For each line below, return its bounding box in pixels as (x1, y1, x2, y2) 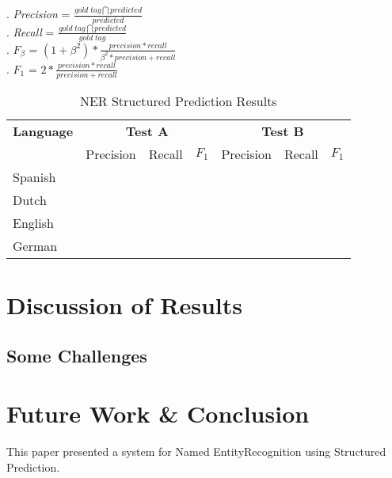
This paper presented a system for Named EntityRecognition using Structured (6, 443, 386, 460)
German (13, 236, 58, 255)
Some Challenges (6, 343, 147, 367)
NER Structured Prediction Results (79, 91, 277, 110)
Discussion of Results (6, 289, 242, 321)
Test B (261, 121, 304, 140)
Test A (125, 121, 169, 140)
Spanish (13, 167, 56, 186)
